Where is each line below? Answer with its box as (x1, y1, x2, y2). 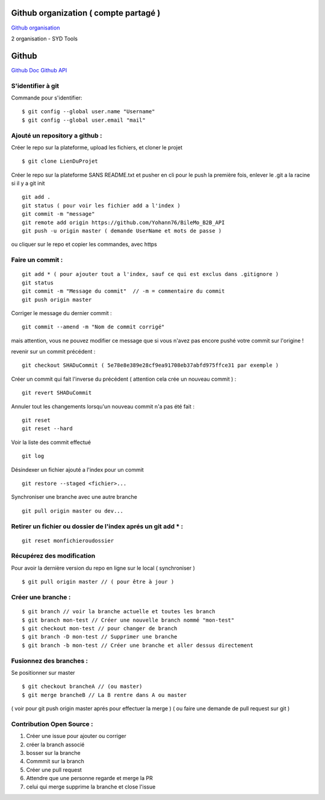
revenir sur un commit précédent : (11, 348, 96, 355)
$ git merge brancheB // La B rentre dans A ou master (22, 692, 187, 698)
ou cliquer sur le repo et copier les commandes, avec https (11, 241, 158, 248)
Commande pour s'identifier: (11, 94, 82, 101)
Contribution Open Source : (11, 720, 93, 728)
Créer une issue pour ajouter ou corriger (26, 733, 126, 740)
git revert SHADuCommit (22, 389, 92, 396)
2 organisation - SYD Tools (11, 35, 78, 42)
